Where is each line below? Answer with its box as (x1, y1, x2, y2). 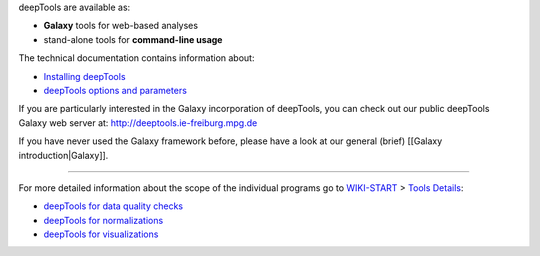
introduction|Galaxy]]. (18, 149, 109, 161)
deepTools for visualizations (43, 228, 159, 240)
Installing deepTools (43, 70, 126, 82)
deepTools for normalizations (43, 214, 164, 226)
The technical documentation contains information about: (18, 52, 255, 64)
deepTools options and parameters (43, 84, 187, 96)
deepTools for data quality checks (43, 200, 184, 212)
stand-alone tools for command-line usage (43, 33, 223, 45)
